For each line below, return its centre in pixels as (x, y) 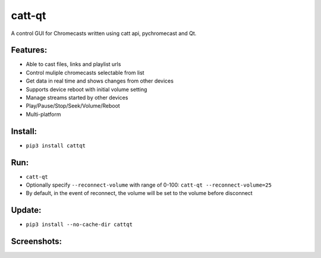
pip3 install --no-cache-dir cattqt (79, 225)
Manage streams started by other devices (77, 97)
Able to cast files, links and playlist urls (73, 64)
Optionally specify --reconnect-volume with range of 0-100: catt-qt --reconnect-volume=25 (149, 185)
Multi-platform (43, 114)
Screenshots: (37, 242)
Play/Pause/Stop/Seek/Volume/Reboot (73, 106)
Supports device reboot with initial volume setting (86, 89)
